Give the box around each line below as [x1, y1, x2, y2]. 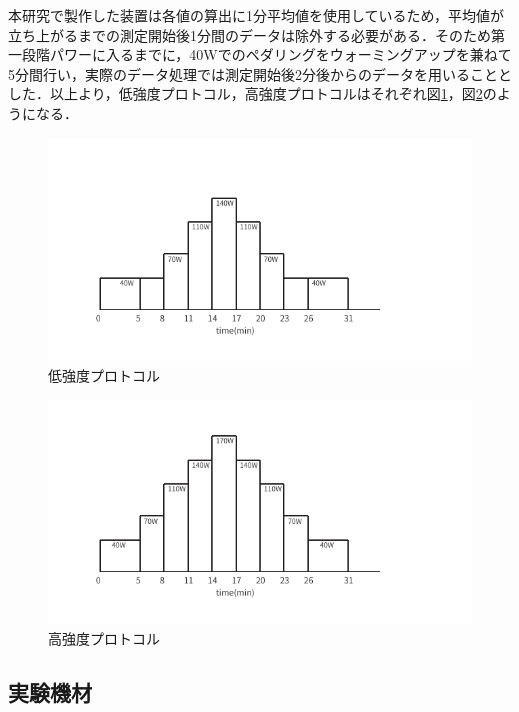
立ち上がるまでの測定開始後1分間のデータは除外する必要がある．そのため [8, 24, 491, 45]
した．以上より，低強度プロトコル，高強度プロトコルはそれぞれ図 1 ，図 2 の [8, 83, 497, 104]
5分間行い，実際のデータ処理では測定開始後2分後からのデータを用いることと [8, 63, 512, 84]
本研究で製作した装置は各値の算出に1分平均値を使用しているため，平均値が [8, 5, 504, 25]
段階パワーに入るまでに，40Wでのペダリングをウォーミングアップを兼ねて [21, 44, 512, 65]
